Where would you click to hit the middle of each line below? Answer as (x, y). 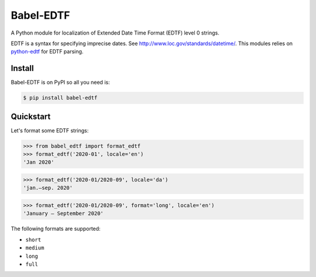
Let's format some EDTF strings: (50, 130)
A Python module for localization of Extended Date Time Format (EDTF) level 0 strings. (115, 33)
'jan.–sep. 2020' (48, 188)
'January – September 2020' (63, 213)
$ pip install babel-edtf (60, 98)
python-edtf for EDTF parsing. (47, 52)
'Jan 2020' (39, 162)
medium (35, 248)
